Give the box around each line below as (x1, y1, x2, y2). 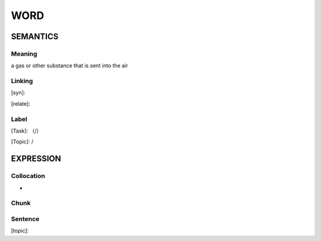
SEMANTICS (11, 31, 59, 42)
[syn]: (11, 89, 26, 96)
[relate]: (11, 100, 31, 107)
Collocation (11, 172, 45, 180)
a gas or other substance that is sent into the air (11, 62, 128, 69)
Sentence (11, 214, 40, 223)
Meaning (11, 49, 37, 58)
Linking (11, 77, 33, 85)
